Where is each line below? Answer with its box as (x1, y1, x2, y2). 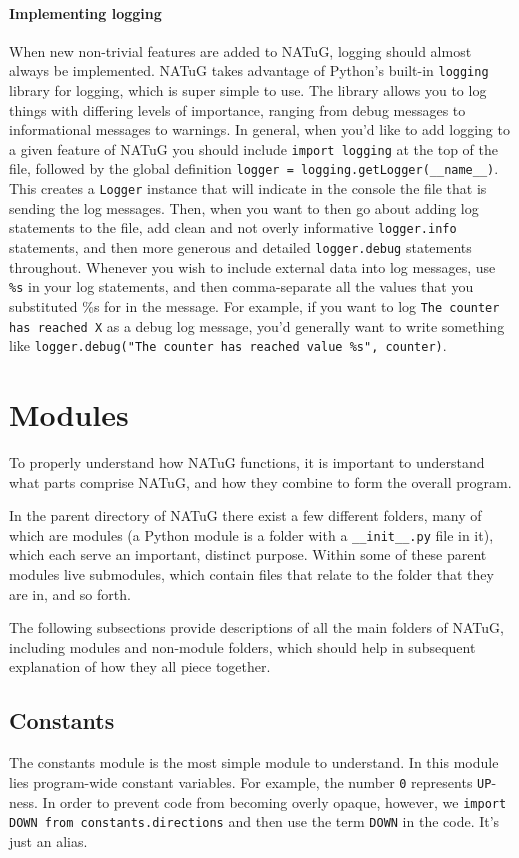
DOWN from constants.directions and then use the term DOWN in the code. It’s (9, 811, 500, 832)
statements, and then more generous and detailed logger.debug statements (9, 237, 472, 258)
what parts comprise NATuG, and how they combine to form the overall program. (9, 471, 512, 492)
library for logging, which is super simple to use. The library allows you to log (9, 80, 487, 101)
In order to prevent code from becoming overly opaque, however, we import (42, 791, 507, 812)
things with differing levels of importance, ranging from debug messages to (9, 99, 466, 120)
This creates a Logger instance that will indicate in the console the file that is (9, 178, 487, 199)
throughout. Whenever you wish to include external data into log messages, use (9, 256, 496, 277)
